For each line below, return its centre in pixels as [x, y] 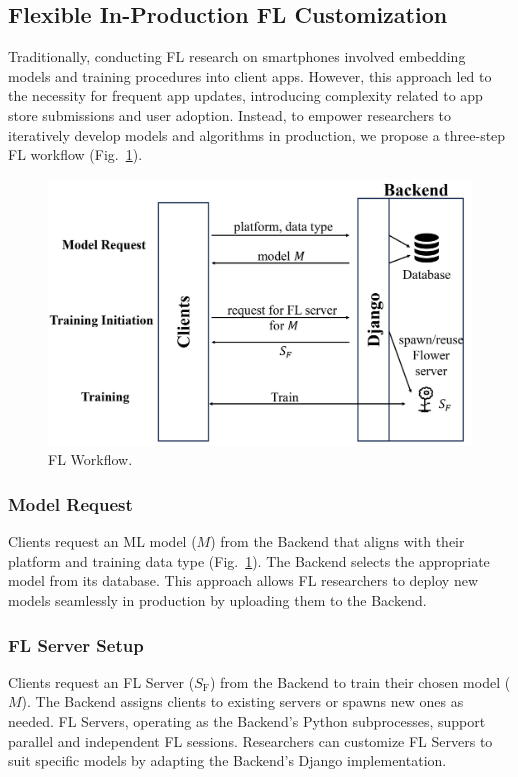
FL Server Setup [76, 644]
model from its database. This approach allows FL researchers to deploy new [243, 580]
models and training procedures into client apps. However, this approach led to [250, 75]
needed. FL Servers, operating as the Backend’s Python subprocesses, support [247, 721]
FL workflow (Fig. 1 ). [75, 154]
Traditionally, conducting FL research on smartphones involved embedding [237, 56]
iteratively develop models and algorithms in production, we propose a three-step [257, 134]
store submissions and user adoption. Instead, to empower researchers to [230, 114]
